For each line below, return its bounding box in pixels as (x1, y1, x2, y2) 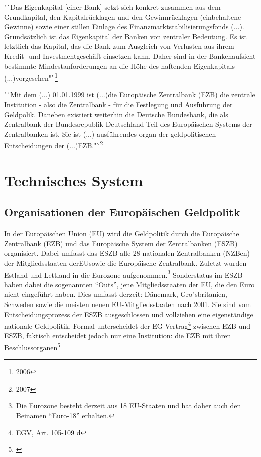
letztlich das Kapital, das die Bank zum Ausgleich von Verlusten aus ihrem (4, 41, 234, 51)
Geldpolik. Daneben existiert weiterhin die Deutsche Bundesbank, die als (4, 109, 228, 119)
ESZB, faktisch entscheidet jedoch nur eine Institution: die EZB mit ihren (4, 330, 231, 341)
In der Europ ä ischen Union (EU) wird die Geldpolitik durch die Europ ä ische (4, 228, 239, 239)
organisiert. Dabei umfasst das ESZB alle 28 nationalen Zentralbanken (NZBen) (4, 248, 250, 258)
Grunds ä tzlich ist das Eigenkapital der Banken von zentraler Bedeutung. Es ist (4, 31, 247, 41)
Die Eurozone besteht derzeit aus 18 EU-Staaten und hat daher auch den (16, 400, 241, 411)
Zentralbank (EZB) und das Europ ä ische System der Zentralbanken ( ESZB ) (4, 238, 238, 248)
